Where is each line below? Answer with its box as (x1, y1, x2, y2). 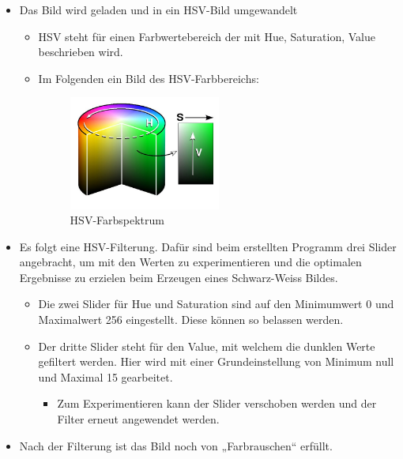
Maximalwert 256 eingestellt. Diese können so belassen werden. (38, 311, 344, 328)
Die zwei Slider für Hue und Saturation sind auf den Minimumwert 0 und (38, 295, 394, 312)
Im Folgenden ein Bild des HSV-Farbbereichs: (38, 70, 259, 86)
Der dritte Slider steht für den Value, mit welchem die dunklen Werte (38, 337, 375, 354)
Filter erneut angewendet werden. (57, 411, 220, 427)
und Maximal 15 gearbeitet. (38, 368, 173, 385)
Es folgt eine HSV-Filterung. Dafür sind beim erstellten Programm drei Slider (19, 238, 397, 254)
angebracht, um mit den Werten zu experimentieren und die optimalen (19, 254, 362, 270)
